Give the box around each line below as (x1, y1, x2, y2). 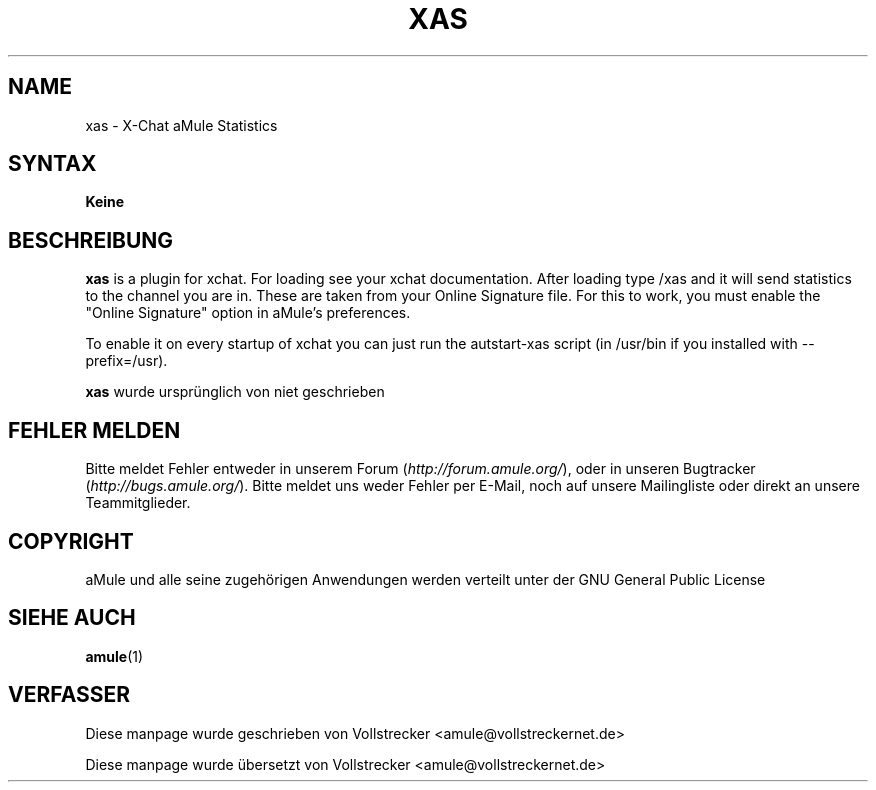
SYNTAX (8, 151, 97, 177)
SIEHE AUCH (8, 605, 136, 631)
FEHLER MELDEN (8, 417, 181, 443)
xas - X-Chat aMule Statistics (85, 116, 278, 134)
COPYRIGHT (8, 528, 134, 554)
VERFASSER (8, 682, 131, 708)
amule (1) (85, 647, 144, 665)
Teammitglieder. (85, 494, 191, 512)
